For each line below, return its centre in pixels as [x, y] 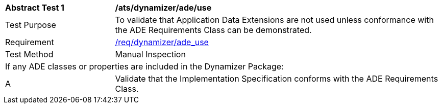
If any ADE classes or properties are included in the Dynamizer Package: [144, 66]
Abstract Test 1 [35, 8]
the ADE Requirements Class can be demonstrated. [213, 30]
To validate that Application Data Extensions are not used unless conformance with [274, 20]
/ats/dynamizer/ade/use [163, 8]
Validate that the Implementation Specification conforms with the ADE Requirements [277, 79]
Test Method [29, 54]
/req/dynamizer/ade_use [162, 42]
